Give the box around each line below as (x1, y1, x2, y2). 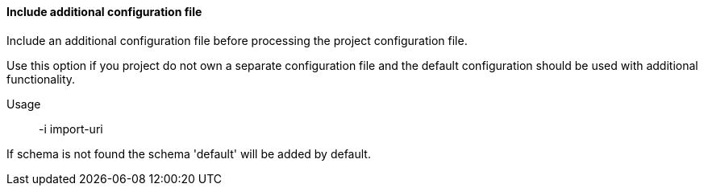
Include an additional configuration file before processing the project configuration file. (6, 33, 468, 47)
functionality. (6, 71, 76, 86)
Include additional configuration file (6, 5, 202, 18)
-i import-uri (39, 121, 103, 136)
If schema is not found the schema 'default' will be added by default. (6, 146, 371, 161)
